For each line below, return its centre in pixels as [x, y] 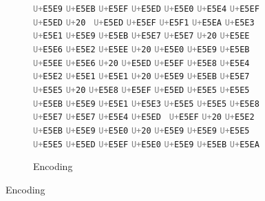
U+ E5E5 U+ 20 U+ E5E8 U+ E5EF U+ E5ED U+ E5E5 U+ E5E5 [141, 90]
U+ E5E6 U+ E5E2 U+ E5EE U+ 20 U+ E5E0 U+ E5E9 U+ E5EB [141, 49]
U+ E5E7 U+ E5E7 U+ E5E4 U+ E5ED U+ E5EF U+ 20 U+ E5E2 [144, 117]
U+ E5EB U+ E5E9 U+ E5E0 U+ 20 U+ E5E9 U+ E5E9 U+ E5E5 [141, 130]
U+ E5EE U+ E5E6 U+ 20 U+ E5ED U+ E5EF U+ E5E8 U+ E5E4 [141, 63]
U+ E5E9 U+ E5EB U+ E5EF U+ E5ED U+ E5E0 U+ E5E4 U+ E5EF [146, 9]
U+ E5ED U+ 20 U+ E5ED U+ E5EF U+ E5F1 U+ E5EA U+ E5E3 [144, 22]
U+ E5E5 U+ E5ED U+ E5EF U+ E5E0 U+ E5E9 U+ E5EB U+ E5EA [146, 144]
